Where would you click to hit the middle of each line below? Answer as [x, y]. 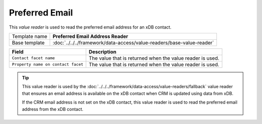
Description [103, 52]
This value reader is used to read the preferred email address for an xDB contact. [90, 27]
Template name [30, 36]
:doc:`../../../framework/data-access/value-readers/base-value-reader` [133, 43]
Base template [28, 43]
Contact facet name [33, 58]
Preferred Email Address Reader [90, 36]
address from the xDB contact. [53, 109]
